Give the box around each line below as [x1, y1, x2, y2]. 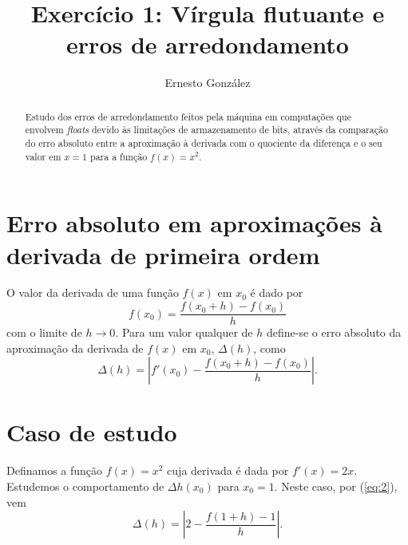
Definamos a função [6, 462, 103, 479]
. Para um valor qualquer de [115, 324, 253, 341]
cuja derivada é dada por [167, 462, 289, 479]
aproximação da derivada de [6, 339, 144, 356]
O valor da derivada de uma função [6, 284, 179, 301]
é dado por [250, 284, 303, 301]
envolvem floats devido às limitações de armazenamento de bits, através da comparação [25, 123, 388, 136]
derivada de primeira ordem [6, 238, 320, 271]
